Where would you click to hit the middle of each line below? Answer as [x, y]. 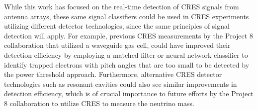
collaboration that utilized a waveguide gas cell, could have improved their [117, 45]
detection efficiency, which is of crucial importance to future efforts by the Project [129, 93]
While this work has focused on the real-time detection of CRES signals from [122, 6]
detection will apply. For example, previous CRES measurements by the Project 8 [128, 35]
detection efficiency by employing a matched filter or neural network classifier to [126, 55]
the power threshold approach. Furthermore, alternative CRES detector [113, 74]
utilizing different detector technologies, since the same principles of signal [117, 26]
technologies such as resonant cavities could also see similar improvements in [121, 84]
